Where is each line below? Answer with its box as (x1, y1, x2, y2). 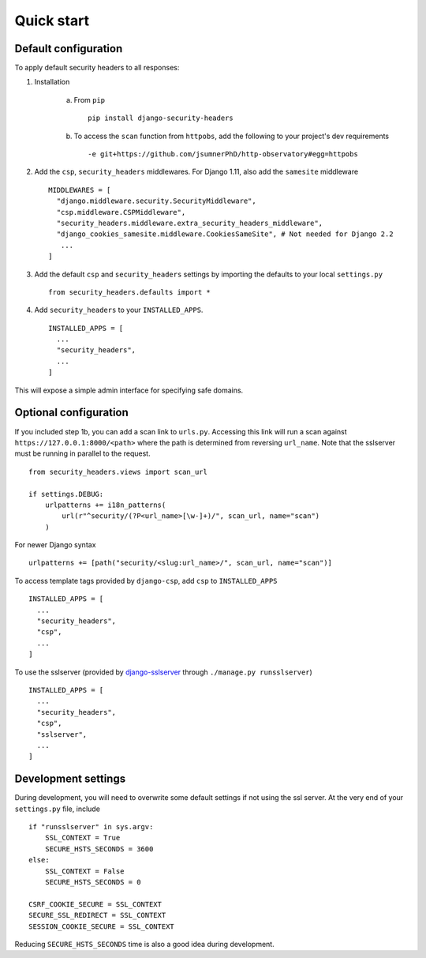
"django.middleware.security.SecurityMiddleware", (56, 197, 256, 205)
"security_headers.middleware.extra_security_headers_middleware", (56, 218, 323, 227)
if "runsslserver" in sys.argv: (28, 822, 154, 832)
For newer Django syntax (14, 540, 96, 550)
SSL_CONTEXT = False (44, 866, 125, 876)
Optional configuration (14, 406, 129, 419)
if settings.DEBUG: (28, 490, 104, 498)
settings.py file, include (14, 804, 100, 813)
